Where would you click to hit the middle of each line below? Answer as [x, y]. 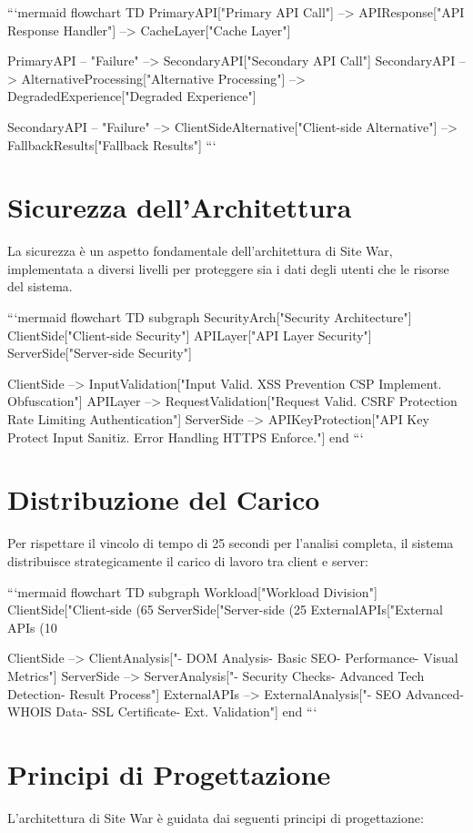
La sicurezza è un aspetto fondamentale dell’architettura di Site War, [200, 251]
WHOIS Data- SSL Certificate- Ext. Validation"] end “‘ [162, 711]
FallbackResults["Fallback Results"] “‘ [112, 144]
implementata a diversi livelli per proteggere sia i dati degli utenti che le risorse [228, 268]
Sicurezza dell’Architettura [180, 207]
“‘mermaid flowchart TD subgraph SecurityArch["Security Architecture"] [210, 317]
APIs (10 [32, 627]
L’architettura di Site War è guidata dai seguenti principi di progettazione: [216, 817]
